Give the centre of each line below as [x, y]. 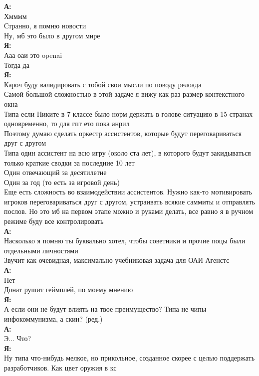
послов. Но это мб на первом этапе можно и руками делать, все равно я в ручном [129, 211]
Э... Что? [18, 338]
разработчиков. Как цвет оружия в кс [60, 367]
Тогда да [17, 65]
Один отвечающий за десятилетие [55, 172]
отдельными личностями [41, 250]
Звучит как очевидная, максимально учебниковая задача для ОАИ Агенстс [117, 260]
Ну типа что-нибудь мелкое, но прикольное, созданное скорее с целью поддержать [129, 358]
